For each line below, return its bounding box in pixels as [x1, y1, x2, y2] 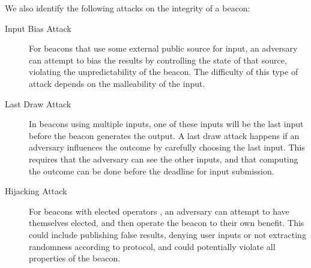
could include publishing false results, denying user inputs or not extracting [29, 228, 306, 240]
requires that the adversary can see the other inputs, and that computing [29, 152, 298, 165]
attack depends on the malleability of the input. [29, 77, 205, 89]
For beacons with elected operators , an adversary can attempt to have [29, 204, 289, 217]
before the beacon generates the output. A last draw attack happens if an [29, 129, 300, 141]
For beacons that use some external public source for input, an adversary [29, 42, 298, 55]
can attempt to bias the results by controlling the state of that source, [29, 53, 287, 66]
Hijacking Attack [5, 185, 67, 197]
